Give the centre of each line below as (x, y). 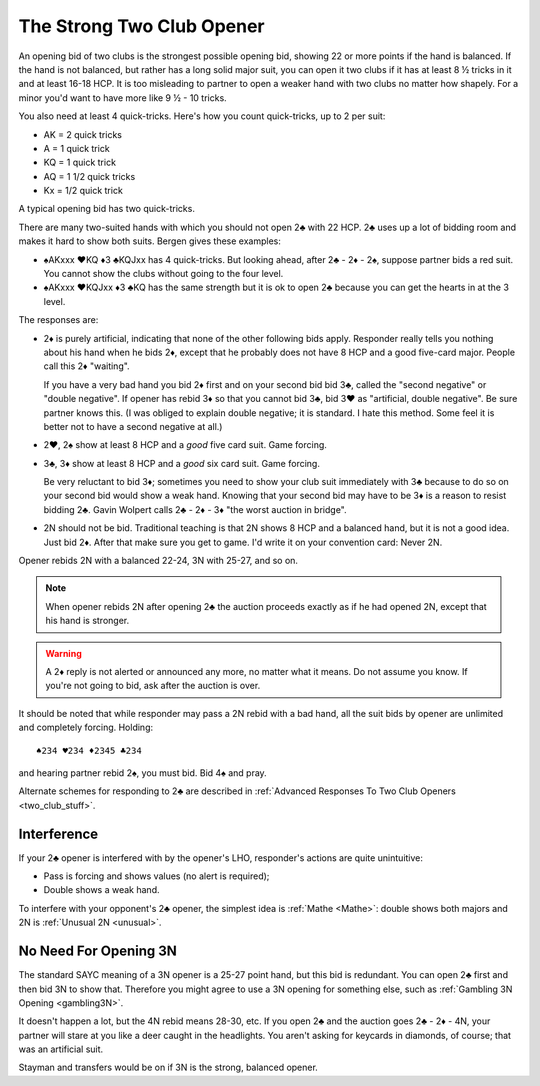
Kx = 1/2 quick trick (83, 191)
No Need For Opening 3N (97, 951)
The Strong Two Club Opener (141, 26)
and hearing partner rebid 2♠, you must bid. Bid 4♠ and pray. (142, 772)
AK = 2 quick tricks (82, 134)
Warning (63, 653)
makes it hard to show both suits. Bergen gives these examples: (150, 241)
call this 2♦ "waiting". (86, 366)
